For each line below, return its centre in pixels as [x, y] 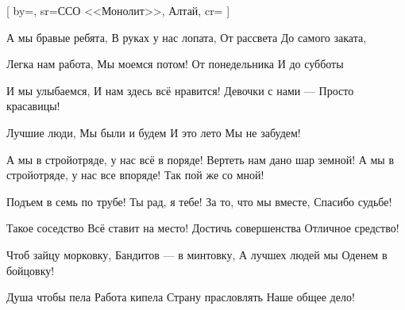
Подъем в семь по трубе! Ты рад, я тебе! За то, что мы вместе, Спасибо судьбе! [199, 201]
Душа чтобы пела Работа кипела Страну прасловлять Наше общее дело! [181, 297]
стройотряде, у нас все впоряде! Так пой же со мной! [135, 175]
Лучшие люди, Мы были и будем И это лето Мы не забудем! [154, 132]
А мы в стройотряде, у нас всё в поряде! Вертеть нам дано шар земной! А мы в [201, 159]
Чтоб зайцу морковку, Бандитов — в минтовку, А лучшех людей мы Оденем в [197, 254]
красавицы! [33, 106]
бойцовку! [31, 270]
